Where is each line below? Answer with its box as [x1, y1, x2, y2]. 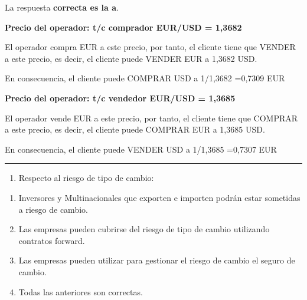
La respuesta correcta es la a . [5, 1, 119, 13]
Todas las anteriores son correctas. [18, 285, 143, 298]
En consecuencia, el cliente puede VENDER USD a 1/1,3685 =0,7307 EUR [5, 143, 277, 155]
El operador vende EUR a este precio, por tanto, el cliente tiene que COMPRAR [5, 111, 298, 124]
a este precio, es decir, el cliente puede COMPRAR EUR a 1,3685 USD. [5, 123, 265, 136]
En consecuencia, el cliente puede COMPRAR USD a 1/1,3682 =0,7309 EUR [5, 72, 285, 84]
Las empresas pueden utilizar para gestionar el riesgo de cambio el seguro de [18, 254, 295, 266]
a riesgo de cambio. [18, 203, 88, 215]
